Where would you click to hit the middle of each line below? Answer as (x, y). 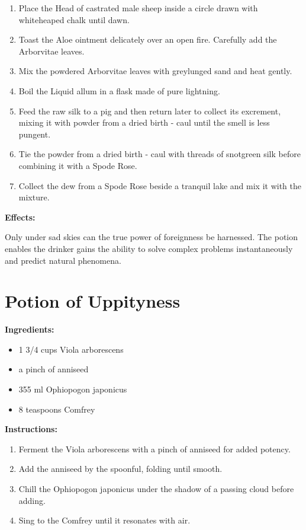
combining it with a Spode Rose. (78, 165)
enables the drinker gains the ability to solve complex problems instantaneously (149, 248)
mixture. (34, 197)
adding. (32, 500)
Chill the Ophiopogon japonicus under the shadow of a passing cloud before (156, 488)
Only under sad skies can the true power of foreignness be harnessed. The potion (152, 237)
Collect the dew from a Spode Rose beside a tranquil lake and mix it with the (160, 185)
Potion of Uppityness (93, 301)
